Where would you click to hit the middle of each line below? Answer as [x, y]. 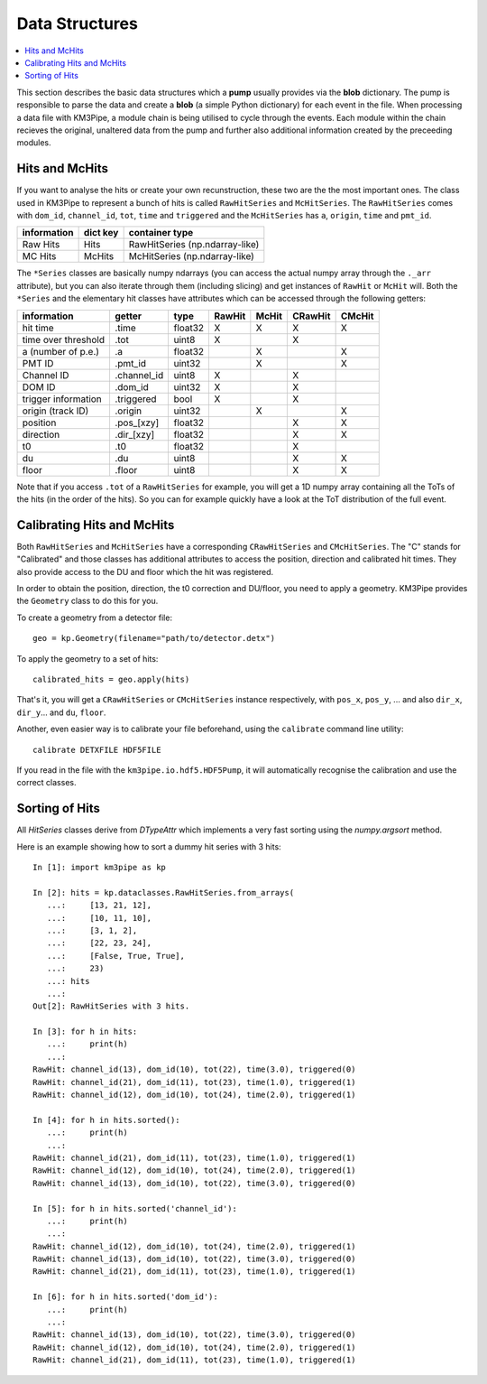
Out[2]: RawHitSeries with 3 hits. [111, 1006]
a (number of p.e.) [60, 351]
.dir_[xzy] [134, 434]
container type [161, 233]
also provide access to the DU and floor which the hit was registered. [145, 571]
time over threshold [64, 339]
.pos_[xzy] [137, 423]
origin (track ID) [55, 411]
